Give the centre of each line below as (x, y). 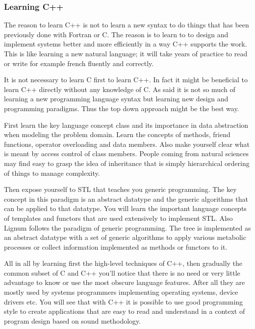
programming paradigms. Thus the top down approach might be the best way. (122, 108)
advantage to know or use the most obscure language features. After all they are (125, 282)
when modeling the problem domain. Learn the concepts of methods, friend (117, 134)
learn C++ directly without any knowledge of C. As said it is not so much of (120, 89)
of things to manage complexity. (52, 173)
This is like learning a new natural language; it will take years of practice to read (126, 53)
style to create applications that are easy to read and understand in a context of (125, 311)
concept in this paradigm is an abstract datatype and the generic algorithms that (126, 199)
